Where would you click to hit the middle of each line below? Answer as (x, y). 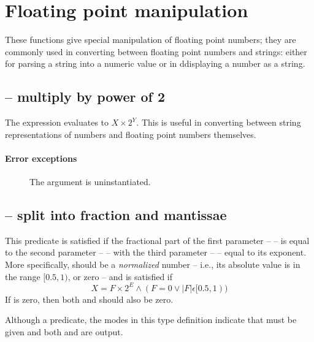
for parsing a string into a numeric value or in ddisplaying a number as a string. (155, 63)
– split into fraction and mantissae (116, 215)
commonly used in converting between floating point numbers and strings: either (156, 51)
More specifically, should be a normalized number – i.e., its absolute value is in (153, 264)
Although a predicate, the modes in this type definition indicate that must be (151, 320)
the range (23, 276)
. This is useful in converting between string (219, 122)
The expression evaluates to (57, 122)
